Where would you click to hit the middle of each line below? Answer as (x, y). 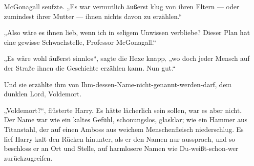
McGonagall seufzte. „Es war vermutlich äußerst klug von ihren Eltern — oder (122, 6)
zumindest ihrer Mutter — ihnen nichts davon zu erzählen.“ (93, 16)
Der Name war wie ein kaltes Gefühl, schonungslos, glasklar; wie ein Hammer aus (126, 120)
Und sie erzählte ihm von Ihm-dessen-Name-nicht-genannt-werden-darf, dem (118, 84)
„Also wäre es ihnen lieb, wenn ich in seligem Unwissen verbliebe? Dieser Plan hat (127, 32)
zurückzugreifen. (28, 157)
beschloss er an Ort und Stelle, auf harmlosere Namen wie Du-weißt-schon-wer (121, 148)
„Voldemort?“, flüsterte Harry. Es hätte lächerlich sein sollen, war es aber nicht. (123, 110)
